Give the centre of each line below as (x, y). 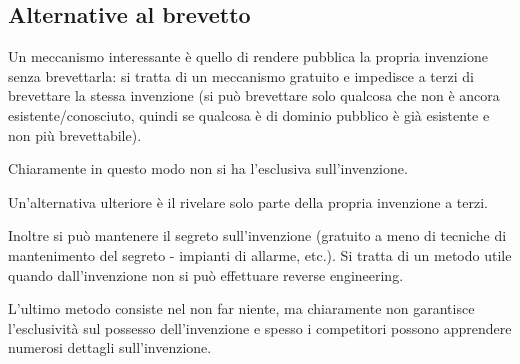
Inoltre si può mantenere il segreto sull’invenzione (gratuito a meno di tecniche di (257, 235)
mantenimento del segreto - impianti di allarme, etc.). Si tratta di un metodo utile (260, 254)
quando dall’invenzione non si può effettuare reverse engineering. (206, 274)
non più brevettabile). (75, 134)
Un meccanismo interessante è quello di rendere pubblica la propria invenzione (248, 56)
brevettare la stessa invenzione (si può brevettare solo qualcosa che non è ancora (254, 95)
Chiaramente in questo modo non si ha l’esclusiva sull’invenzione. (208, 168)
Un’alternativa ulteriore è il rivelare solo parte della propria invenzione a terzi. (248, 201)
